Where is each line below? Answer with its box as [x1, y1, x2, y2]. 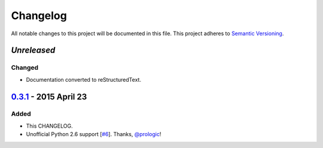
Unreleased [11, 45, 56, 55]
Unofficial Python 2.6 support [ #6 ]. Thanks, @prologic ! [26, 131, 161, 138]
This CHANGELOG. [26, 122, 73, 129]
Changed [11, 63, 39, 72]
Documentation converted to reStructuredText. [26, 76, 142, 83]
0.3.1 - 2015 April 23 [11, 91, 87, 101]
